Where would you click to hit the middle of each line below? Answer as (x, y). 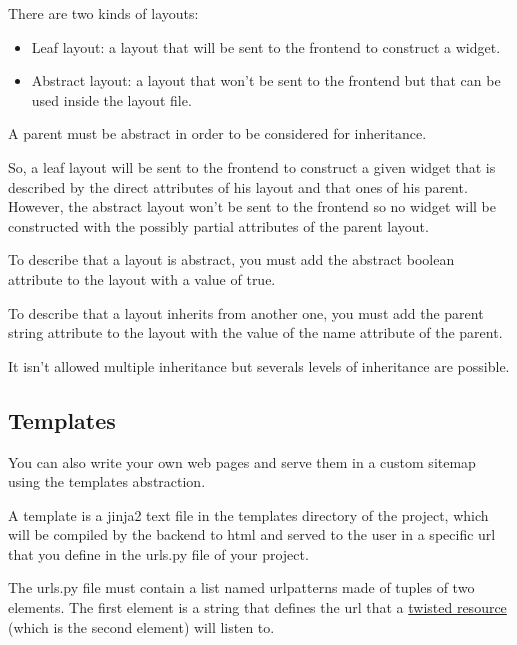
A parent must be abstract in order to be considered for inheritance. (217, 133)
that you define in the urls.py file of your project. (158, 553)
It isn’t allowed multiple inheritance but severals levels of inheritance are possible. (259, 365)
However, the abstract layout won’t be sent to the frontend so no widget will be (252, 206)
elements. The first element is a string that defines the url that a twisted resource (257, 607)
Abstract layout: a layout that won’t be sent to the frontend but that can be (266, 80)
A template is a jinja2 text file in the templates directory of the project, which (248, 514)
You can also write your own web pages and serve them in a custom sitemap (242, 461)
